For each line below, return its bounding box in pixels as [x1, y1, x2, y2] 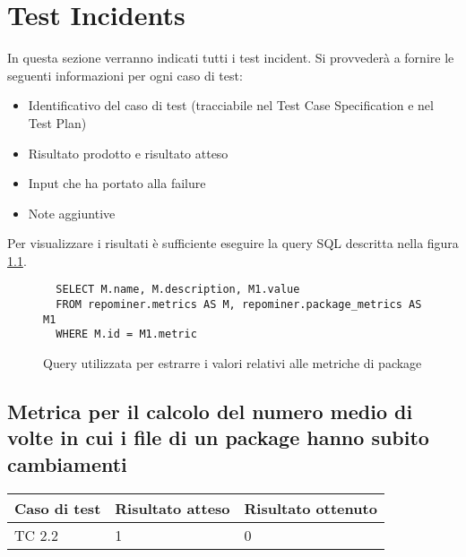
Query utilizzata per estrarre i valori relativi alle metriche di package [43, 354, 422, 373]
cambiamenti [7, 450, 127, 477]
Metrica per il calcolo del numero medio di [7, 398, 413, 425]
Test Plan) [28, 113, 87, 132]
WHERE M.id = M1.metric [56, 328, 197, 341]
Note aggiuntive [28, 203, 116, 222]
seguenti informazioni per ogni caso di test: [7, 65, 243, 84]
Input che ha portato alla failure [28, 174, 206, 193]
